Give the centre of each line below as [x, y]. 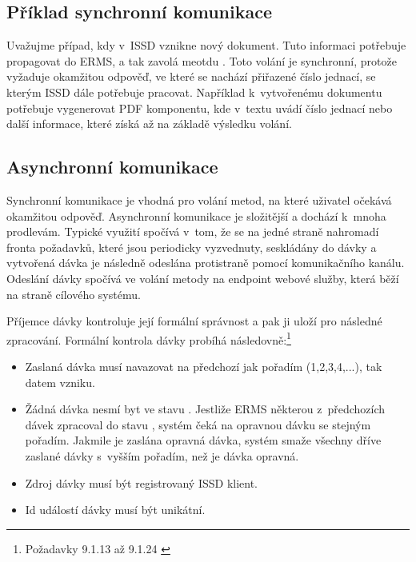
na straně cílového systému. [74, 294]
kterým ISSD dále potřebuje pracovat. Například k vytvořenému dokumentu [194, 92]
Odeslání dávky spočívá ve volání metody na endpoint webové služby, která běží [203, 278]
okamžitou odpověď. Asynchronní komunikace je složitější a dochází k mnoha [196, 215]
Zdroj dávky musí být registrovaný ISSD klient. [142, 482]
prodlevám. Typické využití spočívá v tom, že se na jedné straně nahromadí [193, 231]
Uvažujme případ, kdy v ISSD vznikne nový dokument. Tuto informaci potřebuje [206, 45]
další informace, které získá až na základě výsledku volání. [149, 124]
